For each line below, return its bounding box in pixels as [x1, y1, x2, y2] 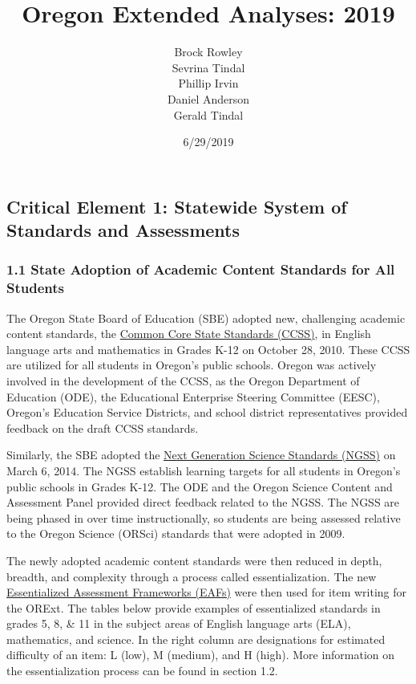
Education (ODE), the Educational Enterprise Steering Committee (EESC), [6, 388, 380, 405]
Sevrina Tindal [172, 59, 245, 75]
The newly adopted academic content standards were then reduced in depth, [6, 552, 382, 568]
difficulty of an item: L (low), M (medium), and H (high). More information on [6, 646, 395, 663]
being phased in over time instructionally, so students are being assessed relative [6, 509, 401, 526]
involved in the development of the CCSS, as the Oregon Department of [6, 372, 360, 389]
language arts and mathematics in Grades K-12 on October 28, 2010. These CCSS [6, 340, 410, 357]
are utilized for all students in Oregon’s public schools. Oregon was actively [6, 356, 377, 373]
